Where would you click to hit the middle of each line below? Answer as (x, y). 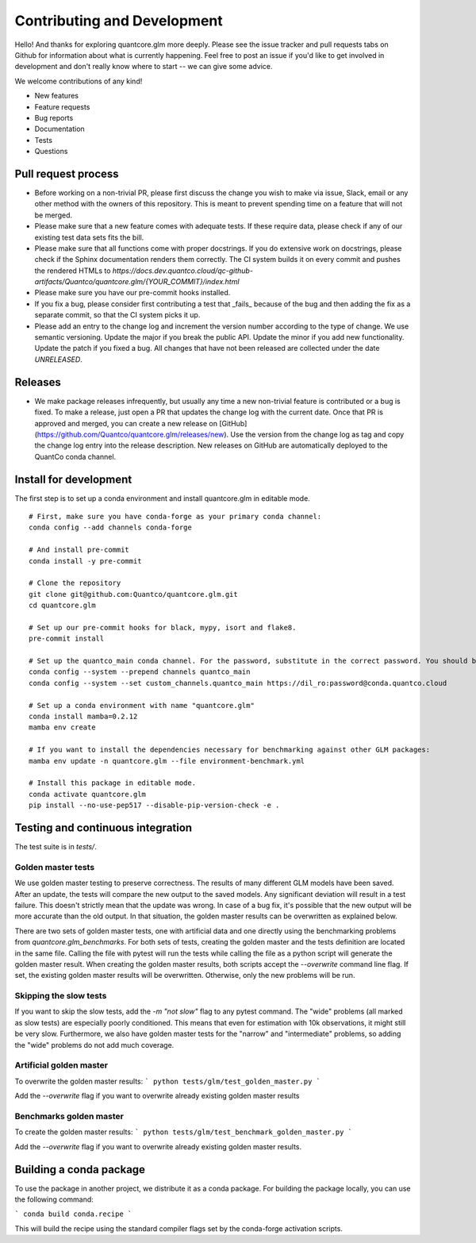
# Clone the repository (75, 583)
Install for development (73, 479)
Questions (51, 152)
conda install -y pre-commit (85, 561)
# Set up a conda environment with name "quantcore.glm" (142, 705)
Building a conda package (80, 1170)
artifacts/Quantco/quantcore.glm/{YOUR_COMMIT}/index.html (137, 282)
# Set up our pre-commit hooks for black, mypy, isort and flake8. (163, 627)
